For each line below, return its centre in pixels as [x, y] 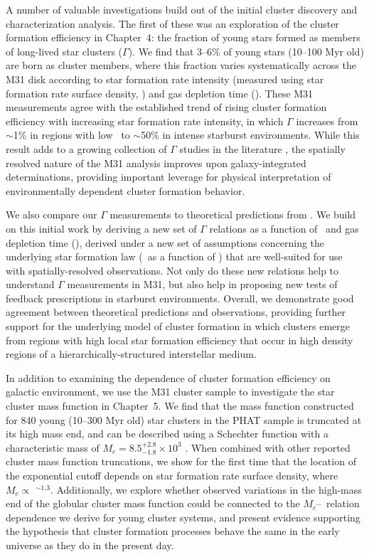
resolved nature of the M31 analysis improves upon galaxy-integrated [156, 163]
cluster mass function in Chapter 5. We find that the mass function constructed [180, 406]
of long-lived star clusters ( [64, 51]
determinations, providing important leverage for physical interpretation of [169, 177]
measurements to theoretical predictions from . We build [233, 214]
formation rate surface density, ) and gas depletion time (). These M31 [160, 93]
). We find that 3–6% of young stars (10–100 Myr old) [246, 51]
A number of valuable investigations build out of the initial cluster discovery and [182, 9]
